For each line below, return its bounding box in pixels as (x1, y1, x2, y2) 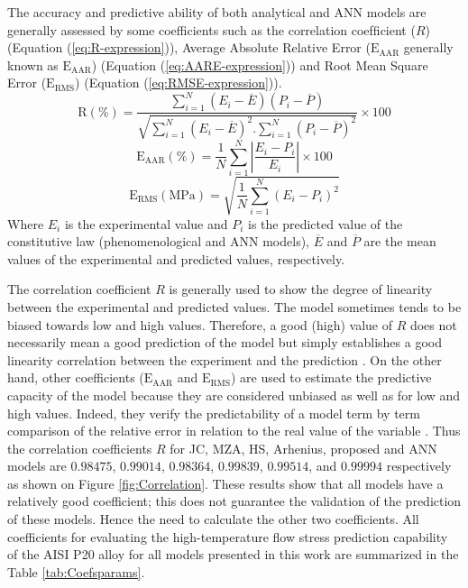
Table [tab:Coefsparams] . (7, 562, 145, 581)
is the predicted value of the (248, 214, 403, 233)
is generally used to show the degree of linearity (169, 280, 433, 299)
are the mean (363, 232, 436, 251)
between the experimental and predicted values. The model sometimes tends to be (7, 297, 462, 316)
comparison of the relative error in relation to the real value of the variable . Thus (7, 421, 461, 440)
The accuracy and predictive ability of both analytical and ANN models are (7, 3, 427, 21)
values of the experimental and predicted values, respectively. (7, 249, 345, 268)
